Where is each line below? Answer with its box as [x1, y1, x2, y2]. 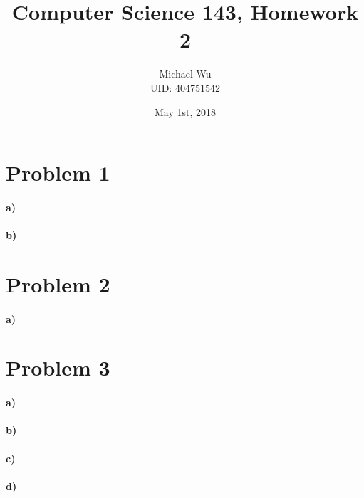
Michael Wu [159, 66, 212, 81]
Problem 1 [6, 158, 110, 187]
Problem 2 [6, 269, 110, 298]
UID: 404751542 [150, 80, 220, 95]
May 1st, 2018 [154, 104, 217, 119]
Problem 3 [6, 353, 110, 382]
